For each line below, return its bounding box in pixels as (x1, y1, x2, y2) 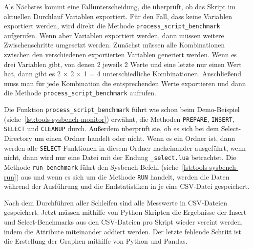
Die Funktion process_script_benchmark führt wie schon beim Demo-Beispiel (4, 104, 240, 114)
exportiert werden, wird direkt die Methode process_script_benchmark (4, 21, 220, 31)
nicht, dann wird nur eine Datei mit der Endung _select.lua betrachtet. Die (4, 152, 236, 162)
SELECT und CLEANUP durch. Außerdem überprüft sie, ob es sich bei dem (4, 123, 219, 134)
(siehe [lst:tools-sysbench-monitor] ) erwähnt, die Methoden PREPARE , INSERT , (4, 113, 234, 124)
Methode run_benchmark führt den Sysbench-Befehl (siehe (4, 161, 179, 172)
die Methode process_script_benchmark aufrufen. (4, 88, 156, 98)
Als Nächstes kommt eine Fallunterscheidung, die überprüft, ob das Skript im (4, 1, 236, 11)
